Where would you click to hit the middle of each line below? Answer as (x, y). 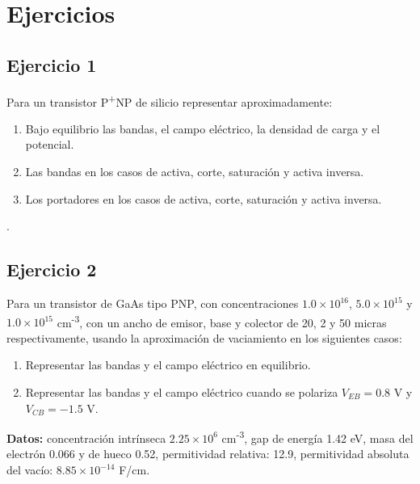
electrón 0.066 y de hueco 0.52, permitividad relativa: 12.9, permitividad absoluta (208, 454)
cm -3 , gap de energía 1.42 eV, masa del (317, 437)
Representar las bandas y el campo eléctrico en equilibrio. (168, 365)
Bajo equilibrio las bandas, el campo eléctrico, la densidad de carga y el (203, 128)
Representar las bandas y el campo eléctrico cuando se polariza (182, 392)
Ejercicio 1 (52, 64)
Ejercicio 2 (52, 269)
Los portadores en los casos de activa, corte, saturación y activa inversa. (204, 198)
